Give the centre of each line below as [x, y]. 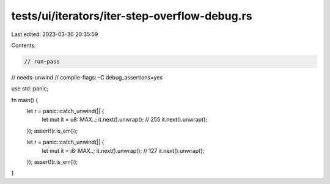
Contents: [24, 45]
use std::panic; [30, 89]
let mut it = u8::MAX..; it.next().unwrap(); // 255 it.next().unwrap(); [125, 120]
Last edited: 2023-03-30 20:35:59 [55, 34]
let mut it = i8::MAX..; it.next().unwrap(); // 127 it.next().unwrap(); [123, 150]
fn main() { [25, 100]
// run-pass [42, 61]
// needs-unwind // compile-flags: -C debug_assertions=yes [87, 77]
